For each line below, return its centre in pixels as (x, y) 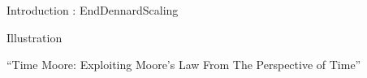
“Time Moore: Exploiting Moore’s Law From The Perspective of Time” (184, 65)
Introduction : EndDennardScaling (93, 10)
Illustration (35, 37)
